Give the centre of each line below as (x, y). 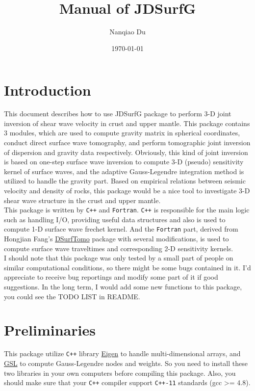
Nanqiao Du (127, 32)
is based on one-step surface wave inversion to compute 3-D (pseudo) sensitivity (124, 162)
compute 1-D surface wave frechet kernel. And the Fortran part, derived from (121, 229)
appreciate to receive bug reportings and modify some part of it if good (111, 277)
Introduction (48, 90)
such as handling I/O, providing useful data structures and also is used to (115, 219)
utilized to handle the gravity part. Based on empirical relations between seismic (125, 181)
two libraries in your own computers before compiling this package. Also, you (120, 373)
